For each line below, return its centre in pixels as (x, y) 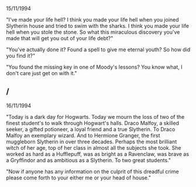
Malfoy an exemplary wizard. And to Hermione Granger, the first (83, 135)
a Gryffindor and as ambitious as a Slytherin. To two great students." (89, 160)
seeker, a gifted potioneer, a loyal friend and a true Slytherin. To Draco (91, 129)
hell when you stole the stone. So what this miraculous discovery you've (93, 32)
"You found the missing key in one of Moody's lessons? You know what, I (94, 67)
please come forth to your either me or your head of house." (78, 178)
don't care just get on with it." (42, 73)
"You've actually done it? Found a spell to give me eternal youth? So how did (98, 50)
